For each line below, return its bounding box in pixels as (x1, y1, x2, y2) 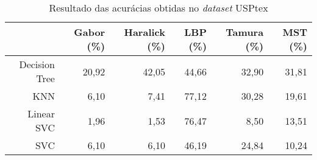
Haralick (124, 25, 165, 39)
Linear (27, 106, 55, 120)
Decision (19, 57, 55, 71)
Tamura (226, 25, 264, 39)
